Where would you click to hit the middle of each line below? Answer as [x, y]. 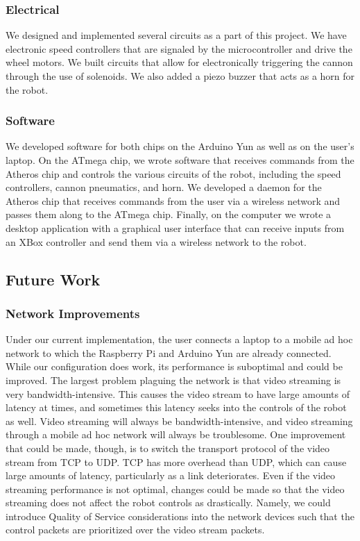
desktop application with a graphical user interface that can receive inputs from [175, 227]
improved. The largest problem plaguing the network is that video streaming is [173, 380]
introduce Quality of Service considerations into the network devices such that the [180, 516]
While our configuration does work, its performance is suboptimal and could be [174, 366]
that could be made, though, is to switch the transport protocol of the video [168, 448]
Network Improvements [73, 313]
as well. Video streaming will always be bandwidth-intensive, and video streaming [179, 421]
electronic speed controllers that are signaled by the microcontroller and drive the [179, 48]
